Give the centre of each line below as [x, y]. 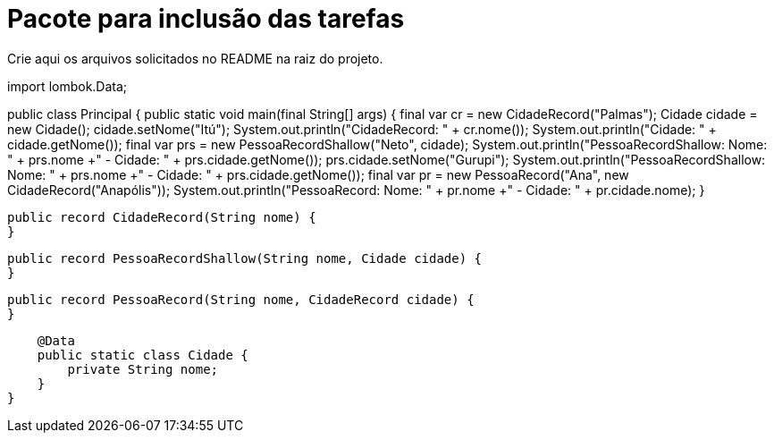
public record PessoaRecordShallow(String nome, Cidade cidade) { [245, 258]
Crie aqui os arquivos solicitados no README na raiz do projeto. [195, 58]
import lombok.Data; [67, 86]
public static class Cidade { [143, 355]
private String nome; [143, 369]
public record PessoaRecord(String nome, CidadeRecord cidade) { [241, 299]
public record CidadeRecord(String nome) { [162, 217]
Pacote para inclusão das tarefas [206, 19]
